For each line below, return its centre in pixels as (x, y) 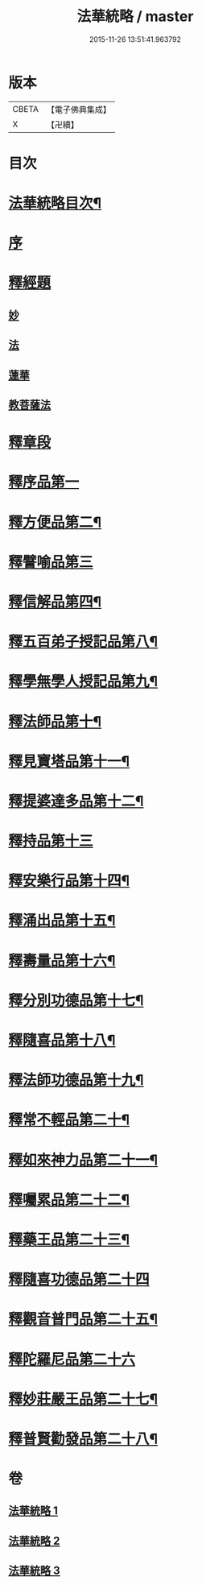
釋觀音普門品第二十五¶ (83, 1320)
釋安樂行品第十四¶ (69, 881)
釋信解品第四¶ (55, 602)
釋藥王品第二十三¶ (69, 1239)
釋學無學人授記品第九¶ (83, 682)
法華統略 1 (33, 1511)
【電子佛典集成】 (78, 110)
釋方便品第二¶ (55, 522)
